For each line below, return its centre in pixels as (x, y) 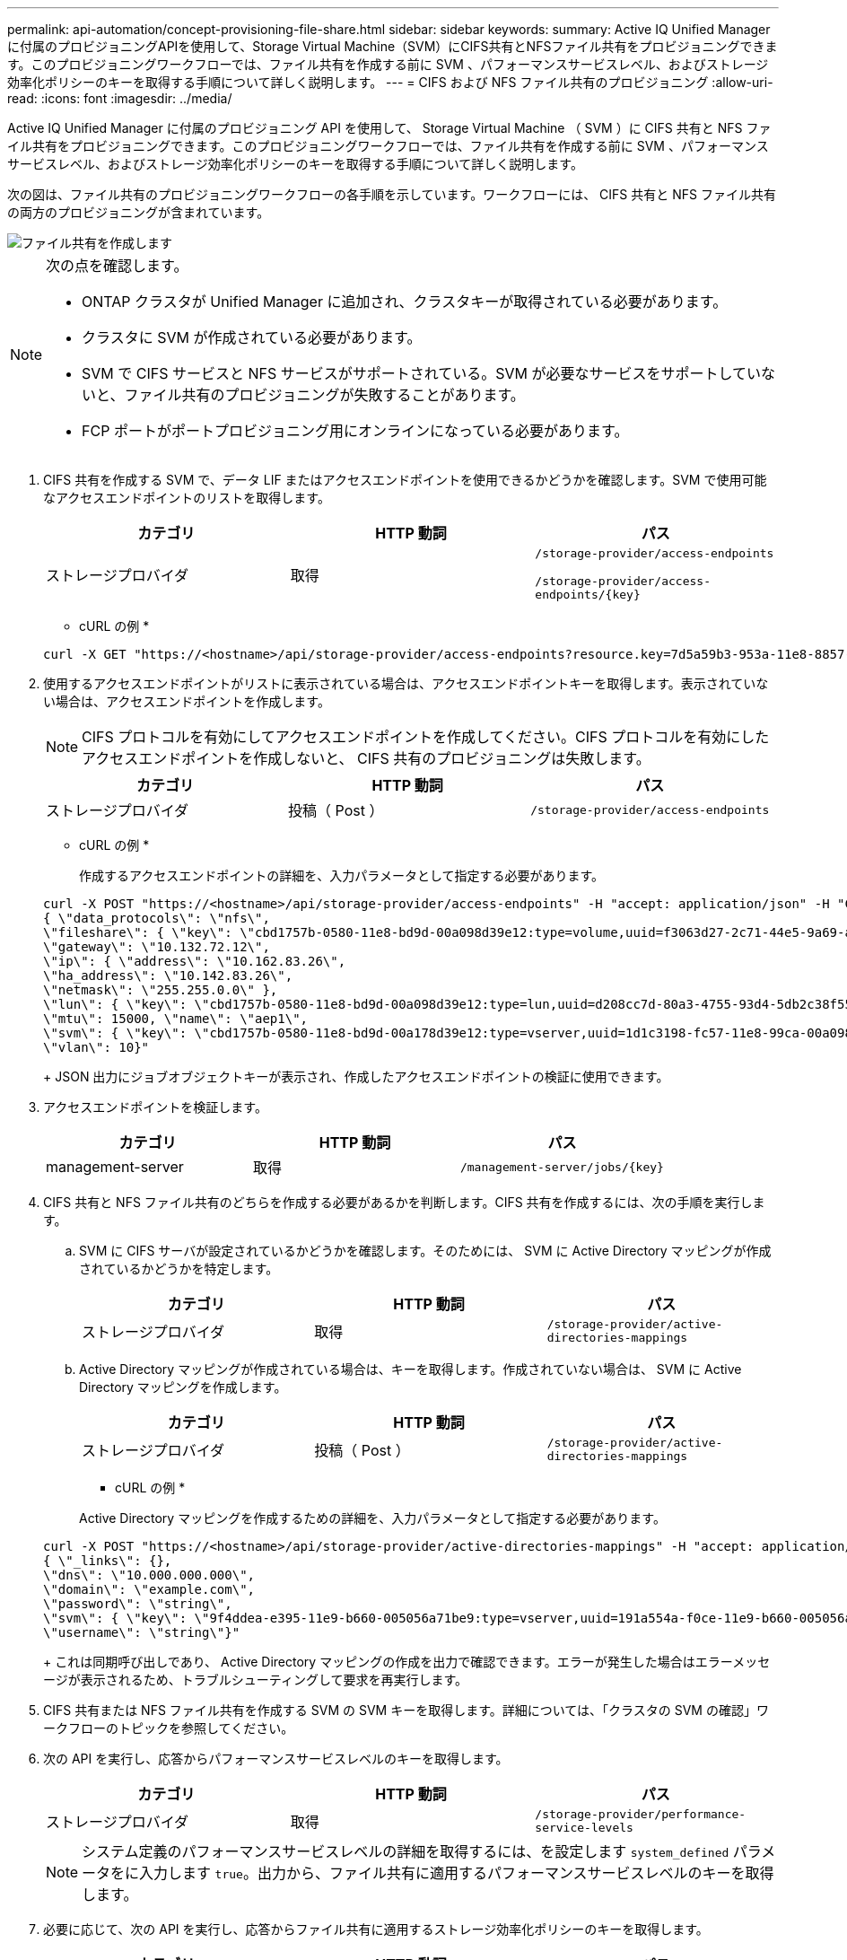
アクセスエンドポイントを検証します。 (155, 1107)
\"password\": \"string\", (138, 1604)
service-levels (584, 1828)
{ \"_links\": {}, (108, 1561)
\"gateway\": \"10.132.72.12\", (157, 947)
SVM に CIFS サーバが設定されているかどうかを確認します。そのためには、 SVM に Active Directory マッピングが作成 (425, 1251)
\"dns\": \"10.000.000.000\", (149, 1575)
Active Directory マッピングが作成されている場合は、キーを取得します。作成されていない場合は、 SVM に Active (410, 1369)
